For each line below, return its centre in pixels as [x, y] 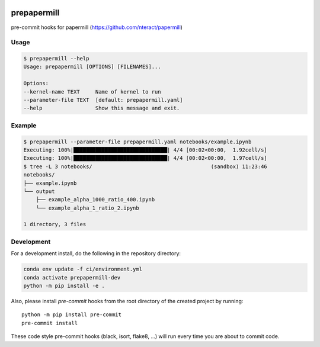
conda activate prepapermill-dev [72, 277]
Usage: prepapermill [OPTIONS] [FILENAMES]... [92, 67]
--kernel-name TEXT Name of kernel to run [92, 91]
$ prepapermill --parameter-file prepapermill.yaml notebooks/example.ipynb [137, 142]
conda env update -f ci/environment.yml [83, 269]
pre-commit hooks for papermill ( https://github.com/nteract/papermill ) [97, 27]
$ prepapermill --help [56, 59]
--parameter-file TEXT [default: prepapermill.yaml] [103, 100]
